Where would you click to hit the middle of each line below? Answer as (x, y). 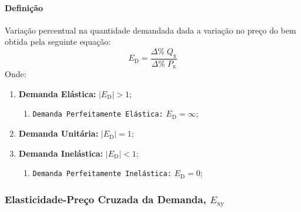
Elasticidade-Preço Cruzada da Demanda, (106, 199)
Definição (24, 7)
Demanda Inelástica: (61, 153)
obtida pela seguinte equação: (58, 42)
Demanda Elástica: (57, 93)
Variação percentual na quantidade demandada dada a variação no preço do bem (150, 30)
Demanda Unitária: (58, 133)
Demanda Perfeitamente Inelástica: (102, 174)
